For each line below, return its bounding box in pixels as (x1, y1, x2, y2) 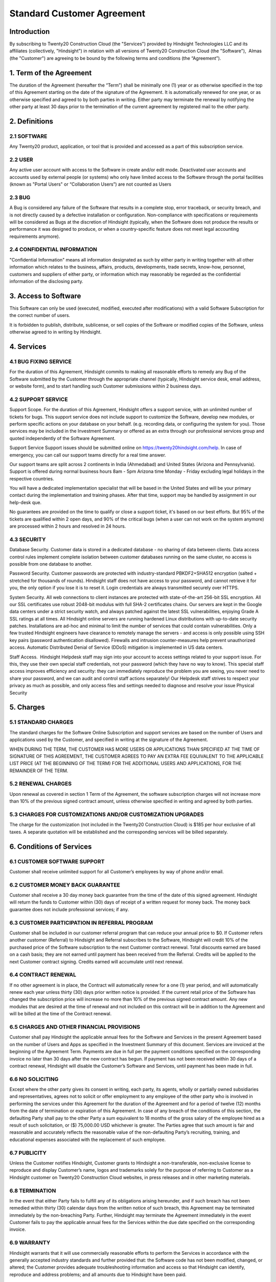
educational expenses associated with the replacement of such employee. (9, 1136, 166, 1143)
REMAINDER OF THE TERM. (9, 767, 68, 774)
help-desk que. (9, 499, 42, 505)
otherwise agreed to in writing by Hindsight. (9, 329, 102, 335)
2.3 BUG (9, 194, 31, 201)
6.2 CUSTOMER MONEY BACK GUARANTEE (9, 881, 120, 888)
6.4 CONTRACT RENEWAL (9, 971, 77, 978)
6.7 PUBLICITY (9, 1149, 47, 1156)
